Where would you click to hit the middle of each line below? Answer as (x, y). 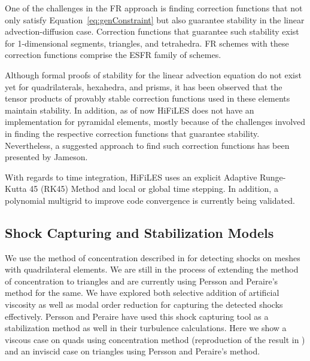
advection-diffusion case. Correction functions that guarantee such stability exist (152, 31)
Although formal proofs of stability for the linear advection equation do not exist (153, 74)
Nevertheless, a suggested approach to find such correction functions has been (147, 145)
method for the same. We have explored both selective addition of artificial (142, 293)
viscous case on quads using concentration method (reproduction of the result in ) (155, 339)
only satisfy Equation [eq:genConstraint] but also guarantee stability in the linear (155, 19)
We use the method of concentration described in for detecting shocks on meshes (153, 257)
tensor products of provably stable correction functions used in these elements (148, 98)
